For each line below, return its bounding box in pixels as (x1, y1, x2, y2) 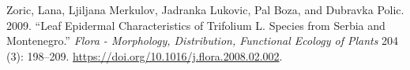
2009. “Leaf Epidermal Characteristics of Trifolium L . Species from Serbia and (6, 17, 386, 33)
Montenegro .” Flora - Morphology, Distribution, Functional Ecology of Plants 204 (6, 32, 399, 49)
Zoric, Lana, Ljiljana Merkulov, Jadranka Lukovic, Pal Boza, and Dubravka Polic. (6, 2, 404, 17)
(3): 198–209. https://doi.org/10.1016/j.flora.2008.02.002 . (6, 47, 283, 64)
